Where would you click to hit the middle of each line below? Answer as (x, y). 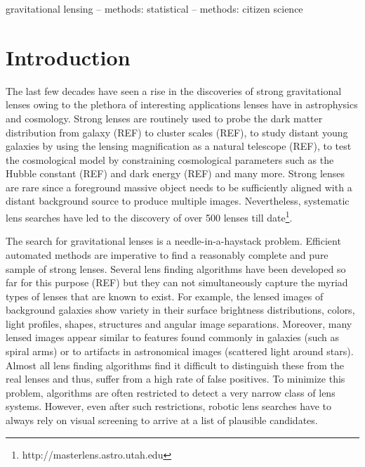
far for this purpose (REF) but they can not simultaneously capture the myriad (177, 282)
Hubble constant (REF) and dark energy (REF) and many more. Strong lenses (175, 173)
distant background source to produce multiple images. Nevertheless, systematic (178, 201)
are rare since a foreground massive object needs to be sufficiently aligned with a (179, 187)
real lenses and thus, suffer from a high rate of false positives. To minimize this (175, 379)
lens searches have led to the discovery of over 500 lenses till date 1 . (149, 216)
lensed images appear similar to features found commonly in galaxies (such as (173, 337)
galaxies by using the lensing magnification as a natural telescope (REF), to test (179, 146)
